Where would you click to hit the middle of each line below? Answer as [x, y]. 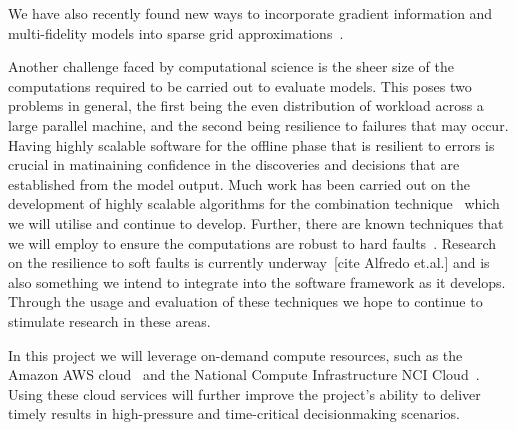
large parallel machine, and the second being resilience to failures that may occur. [258, 124]
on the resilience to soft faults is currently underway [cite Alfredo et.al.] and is [249, 262]
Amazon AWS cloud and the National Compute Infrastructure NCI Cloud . [244, 374]
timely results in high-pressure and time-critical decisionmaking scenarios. [234, 413]
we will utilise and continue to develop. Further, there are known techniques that [256, 222]
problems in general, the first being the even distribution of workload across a [246, 105]
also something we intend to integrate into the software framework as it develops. [257, 281]
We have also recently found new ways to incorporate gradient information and [250, 13]
